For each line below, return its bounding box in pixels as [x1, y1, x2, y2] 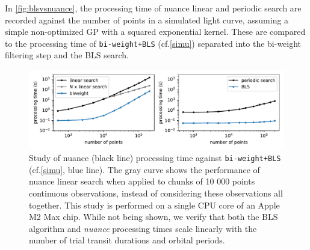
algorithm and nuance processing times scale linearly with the [29, 222, 257, 234]
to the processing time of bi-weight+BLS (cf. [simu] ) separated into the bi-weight [5, 37, 302, 49]
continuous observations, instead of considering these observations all [29, 186, 283, 199]
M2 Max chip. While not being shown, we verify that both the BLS [29, 210, 278, 223]
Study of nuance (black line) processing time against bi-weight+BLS [29, 151, 281, 164]
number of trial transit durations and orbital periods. [29, 234, 225, 246]
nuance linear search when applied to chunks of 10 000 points [29, 175, 255, 187]
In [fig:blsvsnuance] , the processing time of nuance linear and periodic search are [5, 2, 302, 14]
